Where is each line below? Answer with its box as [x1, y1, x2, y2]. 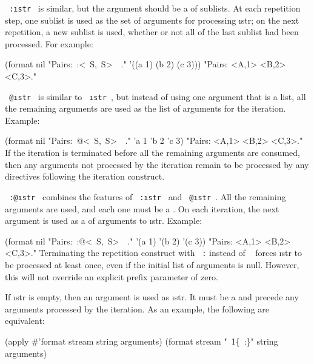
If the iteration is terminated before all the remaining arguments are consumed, [5, 146, 300, 159]
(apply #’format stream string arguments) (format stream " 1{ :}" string [5, 334, 278, 347]
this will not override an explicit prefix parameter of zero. [5, 270, 218, 283]
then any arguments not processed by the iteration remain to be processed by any [5, 158, 309, 170]
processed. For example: [5, 37, 93, 50]
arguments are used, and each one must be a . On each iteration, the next [5, 202, 279, 215]
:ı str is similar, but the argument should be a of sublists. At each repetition [9, 2, 301, 14]
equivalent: [5, 314, 45, 327]
